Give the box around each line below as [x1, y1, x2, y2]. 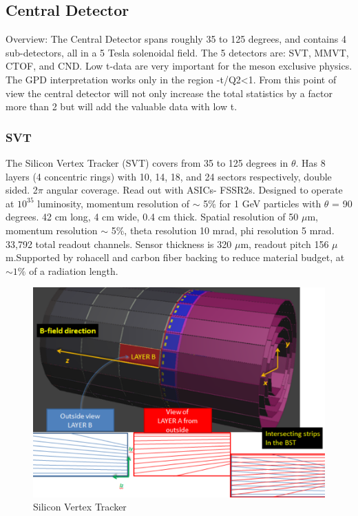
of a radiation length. [29, 263, 118, 278]
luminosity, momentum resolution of [37, 196, 190, 210]
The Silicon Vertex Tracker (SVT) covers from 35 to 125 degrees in [6, 155, 288, 169]
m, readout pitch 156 [240, 236, 329, 251]
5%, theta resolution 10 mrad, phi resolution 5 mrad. [111, 223, 335, 237]
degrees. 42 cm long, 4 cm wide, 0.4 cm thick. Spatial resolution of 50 [6, 209, 299, 224]
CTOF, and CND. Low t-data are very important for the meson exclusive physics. [6, 59, 352, 73]
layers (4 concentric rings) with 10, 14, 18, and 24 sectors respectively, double [6, 169, 332, 183]
